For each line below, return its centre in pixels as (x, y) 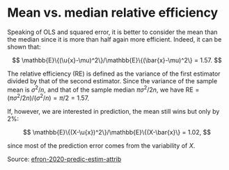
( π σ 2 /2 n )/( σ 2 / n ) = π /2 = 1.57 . (48, 97)
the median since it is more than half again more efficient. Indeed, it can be (114, 39)
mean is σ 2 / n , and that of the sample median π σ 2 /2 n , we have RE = (103, 89)
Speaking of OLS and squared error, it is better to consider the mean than (112, 32)
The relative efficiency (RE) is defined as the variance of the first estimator (114, 74)
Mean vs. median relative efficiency (113, 13)
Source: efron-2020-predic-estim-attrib (64, 159)
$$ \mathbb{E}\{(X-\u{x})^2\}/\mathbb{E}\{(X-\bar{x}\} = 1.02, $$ (117, 133)
